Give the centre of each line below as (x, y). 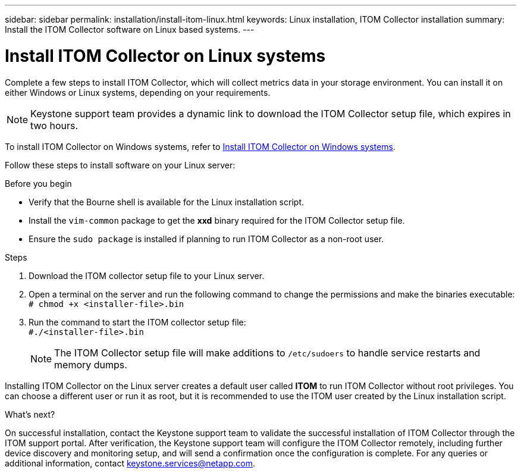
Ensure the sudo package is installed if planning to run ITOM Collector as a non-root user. (206, 239)
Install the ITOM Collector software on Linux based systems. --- (130, 29)
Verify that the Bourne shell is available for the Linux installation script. (166, 202)
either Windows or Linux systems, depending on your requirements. (138, 92)
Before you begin (38, 183)
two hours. (54, 125)
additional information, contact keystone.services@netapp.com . (130, 463)
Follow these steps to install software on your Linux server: (120, 165)
